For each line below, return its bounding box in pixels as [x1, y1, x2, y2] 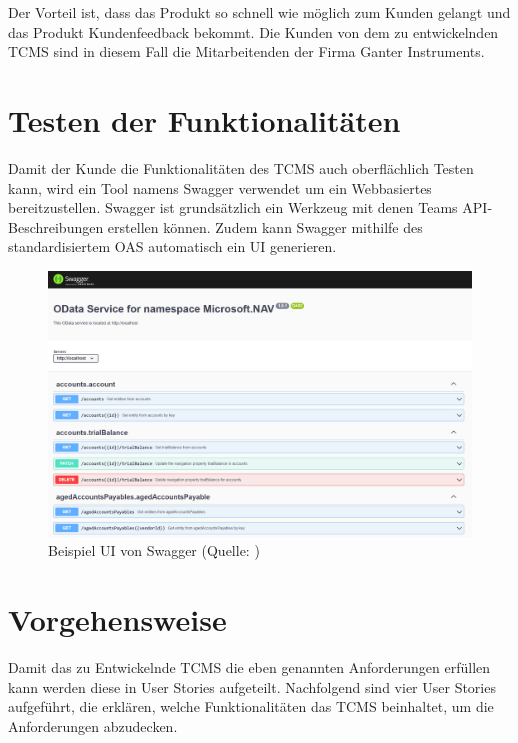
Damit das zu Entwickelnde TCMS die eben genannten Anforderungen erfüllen [8, 657, 491, 678]
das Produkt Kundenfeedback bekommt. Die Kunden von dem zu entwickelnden [8, 21, 499, 42]
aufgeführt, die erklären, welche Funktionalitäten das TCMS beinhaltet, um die [8, 696, 494, 717]
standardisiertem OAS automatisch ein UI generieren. [8, 236, 337, 257]
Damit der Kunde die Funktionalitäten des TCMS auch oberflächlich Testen [8, 157, 474, 178]
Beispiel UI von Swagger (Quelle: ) [48, 540, 260, 561]
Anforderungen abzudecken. [8, 715, 178, 736]
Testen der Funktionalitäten [8, 99, 401, 140]
